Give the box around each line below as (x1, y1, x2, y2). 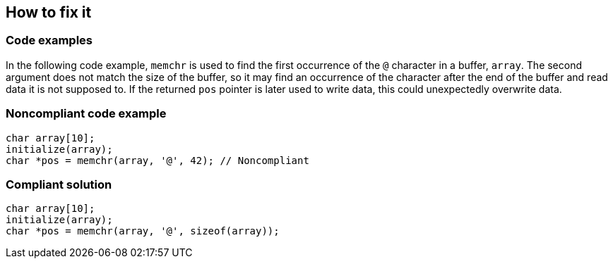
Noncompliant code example (6, 106, 167, 121)
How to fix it (6, 4, 92, 21)
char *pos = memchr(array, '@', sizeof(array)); (6, 225, 280, 237)
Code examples (6, 33, 93, 48)
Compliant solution (6, 177, 112, 191)
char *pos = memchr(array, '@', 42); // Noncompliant (6, 154, 309, 166)
